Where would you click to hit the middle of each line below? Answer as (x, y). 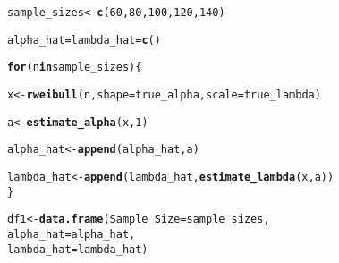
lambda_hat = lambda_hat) (78, 249)
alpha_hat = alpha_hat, (72, 234)
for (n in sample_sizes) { (75, 68)
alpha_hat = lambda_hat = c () (84, 40)
